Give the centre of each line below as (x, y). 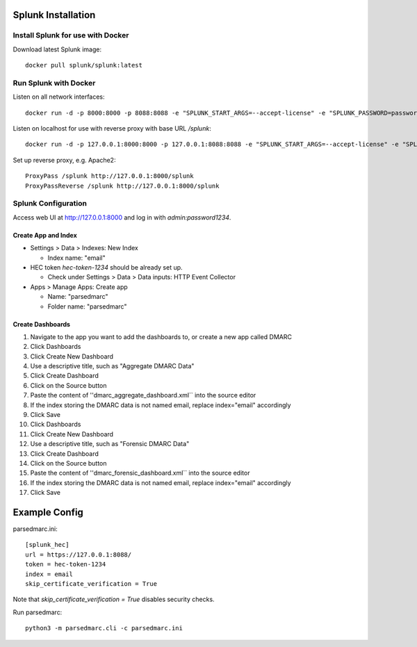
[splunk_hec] (47, 545)
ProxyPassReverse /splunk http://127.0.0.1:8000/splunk (122, 186)
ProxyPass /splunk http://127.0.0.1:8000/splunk (109, 176)
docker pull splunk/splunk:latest (84, 65)
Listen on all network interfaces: (59, 97)
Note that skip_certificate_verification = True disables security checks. (114, 599)
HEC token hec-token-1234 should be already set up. (107, 267)
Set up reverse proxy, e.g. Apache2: (64, 160)
